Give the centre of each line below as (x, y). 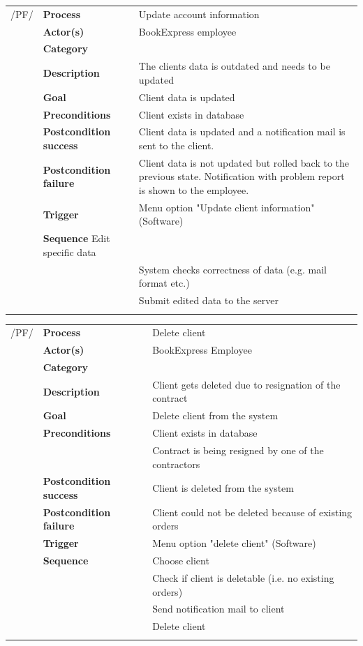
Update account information (199, 14)
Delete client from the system (215, 415)
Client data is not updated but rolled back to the (244, 162)
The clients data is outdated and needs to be (234, 66)
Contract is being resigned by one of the (238, 450)
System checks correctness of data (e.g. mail (232, 269)
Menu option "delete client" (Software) (234, 543)
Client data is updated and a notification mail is (242, 132)
